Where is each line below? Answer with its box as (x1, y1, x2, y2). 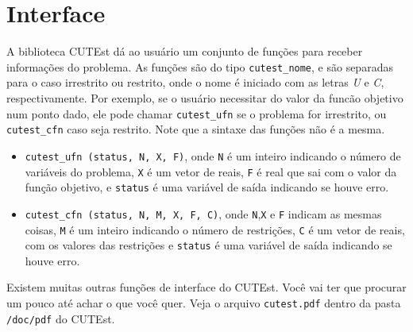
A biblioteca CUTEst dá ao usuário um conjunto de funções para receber (6, 43, 363, 60)
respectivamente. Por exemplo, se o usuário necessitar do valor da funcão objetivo (6, 89, 403, 106)
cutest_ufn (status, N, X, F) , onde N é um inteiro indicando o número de (25, 147, 401, 164)
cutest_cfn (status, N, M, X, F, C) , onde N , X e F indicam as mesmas (25, 205, 382, 222)
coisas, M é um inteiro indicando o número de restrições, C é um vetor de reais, (25, 221, 405, 237)
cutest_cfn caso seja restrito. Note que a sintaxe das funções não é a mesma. (6, 121, 385, 137)
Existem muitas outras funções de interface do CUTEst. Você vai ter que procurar (6, 279, 407, 295)
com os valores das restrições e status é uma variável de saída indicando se (25, 237, 392, 253)
